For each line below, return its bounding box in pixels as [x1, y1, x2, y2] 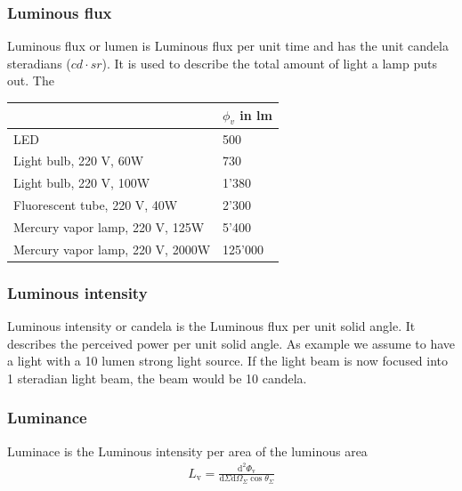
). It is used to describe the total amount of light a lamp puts [101, 53, 437, 72]
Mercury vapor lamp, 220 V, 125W [13, 217, 205, 236]
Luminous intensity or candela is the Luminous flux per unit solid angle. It [7, 317, 416, 335]
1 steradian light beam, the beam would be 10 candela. [7, 368, 307, 387]
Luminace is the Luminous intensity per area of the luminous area [7, 441, 368, 460]
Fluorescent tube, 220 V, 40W [13, 196, 178, 214]
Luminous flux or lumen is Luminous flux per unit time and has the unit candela [7, 36, 449, 55]
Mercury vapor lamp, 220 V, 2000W [13, 239, 211, 258]
